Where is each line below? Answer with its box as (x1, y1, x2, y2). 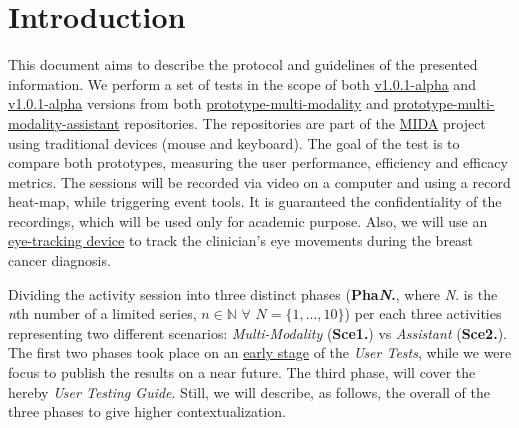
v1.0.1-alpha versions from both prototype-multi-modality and (8, 93, 389, 114)
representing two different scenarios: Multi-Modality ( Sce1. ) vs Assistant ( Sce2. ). (8, 322, 507, 343)
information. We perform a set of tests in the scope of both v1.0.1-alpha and (8, 73, 476, 94)
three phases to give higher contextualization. (8, 401, 286, 422)
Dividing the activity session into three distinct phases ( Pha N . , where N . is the (8, 283, 498, 304)
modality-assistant (8, 112, 120, 133)
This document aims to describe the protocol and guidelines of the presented (8, 54, 478, 75)
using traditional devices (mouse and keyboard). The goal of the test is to (8, 132, 460, 153)
